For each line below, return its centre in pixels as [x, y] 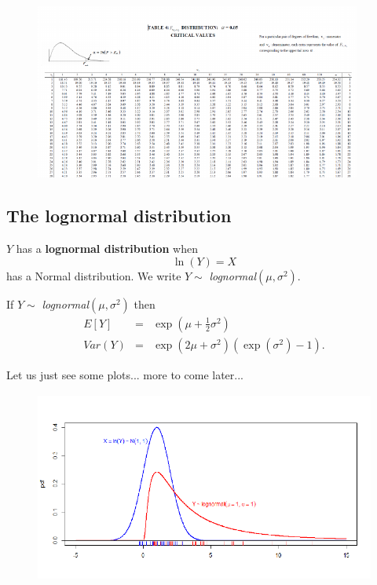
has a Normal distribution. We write [94, 275]
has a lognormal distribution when [107, 249]
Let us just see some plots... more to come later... [125, 374]
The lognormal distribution [119, 216]
